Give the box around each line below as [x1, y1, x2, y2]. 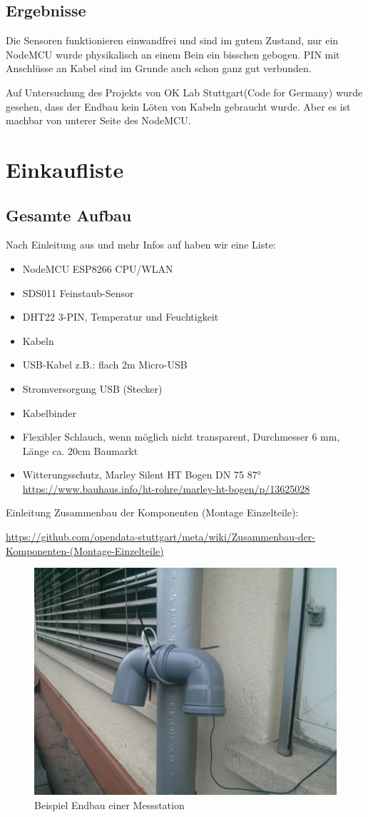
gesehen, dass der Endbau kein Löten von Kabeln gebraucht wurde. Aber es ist [6, 99, 351, 114]
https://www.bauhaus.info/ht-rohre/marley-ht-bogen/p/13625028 [22, 481, 310, 496]
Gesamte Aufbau [6, 204, 132, 226]
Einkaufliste [6, 154, 124, 184]
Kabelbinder [22, 405, 76, 420]
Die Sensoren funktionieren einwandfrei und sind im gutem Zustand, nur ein [6, 33, 339, 48]
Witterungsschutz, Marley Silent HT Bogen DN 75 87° [22, 467, 261, 482]
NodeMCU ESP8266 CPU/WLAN [22, 261, 173, 276]
